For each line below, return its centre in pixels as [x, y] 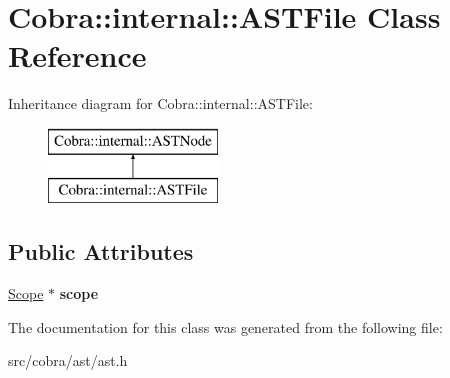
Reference [77, 55]
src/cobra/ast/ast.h [68, 360]
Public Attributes [101, 251]
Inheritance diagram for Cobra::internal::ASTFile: [160, 103]
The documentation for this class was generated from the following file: [225, 326]
